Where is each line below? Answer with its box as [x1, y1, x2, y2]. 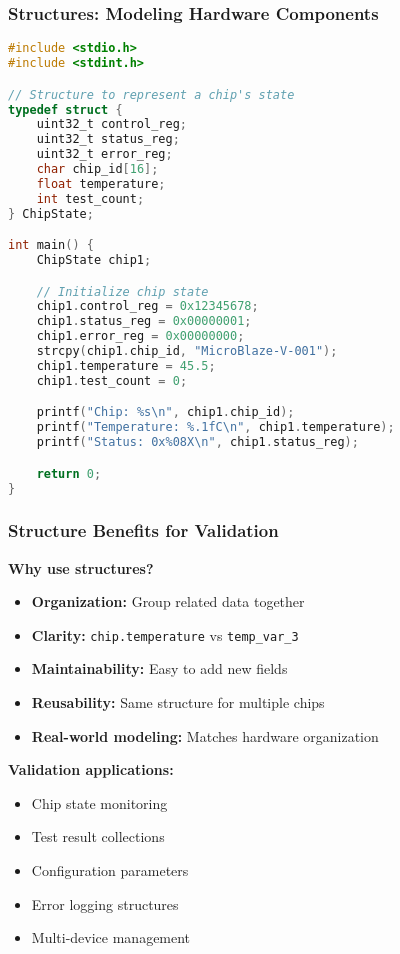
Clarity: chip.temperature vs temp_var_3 [31, 624, 299, 645]
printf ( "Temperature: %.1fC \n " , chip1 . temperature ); [36, 420, 395, 435]
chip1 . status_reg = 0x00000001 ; [36, 314, 252, 329]
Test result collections [31, 826, 165, 847]
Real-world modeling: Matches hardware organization [31, 725, 379, 746]
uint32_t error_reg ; [36, 147, 173, 162]
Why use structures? [8, 557, 154, 578]
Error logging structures [31, 893, 179, 914]
